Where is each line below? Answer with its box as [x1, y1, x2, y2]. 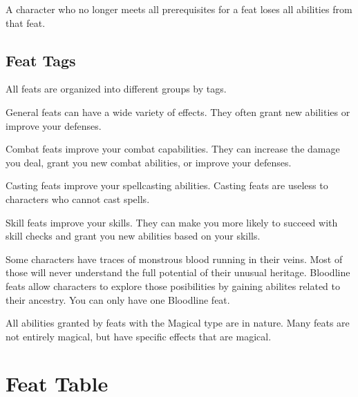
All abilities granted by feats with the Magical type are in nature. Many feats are [6, 316, 350, 330]
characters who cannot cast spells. [6, 191, 150, 206]
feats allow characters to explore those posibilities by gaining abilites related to [6, 278, 340, 293]
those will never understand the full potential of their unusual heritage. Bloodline [6, 265, 350, 280]
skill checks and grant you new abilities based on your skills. [6, 229, 261, 243]
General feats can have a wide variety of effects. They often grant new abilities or [6, 104, 350, 119]
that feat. [6, 15, 46, 30]
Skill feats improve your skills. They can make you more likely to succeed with [6, 215, 338, 229]
